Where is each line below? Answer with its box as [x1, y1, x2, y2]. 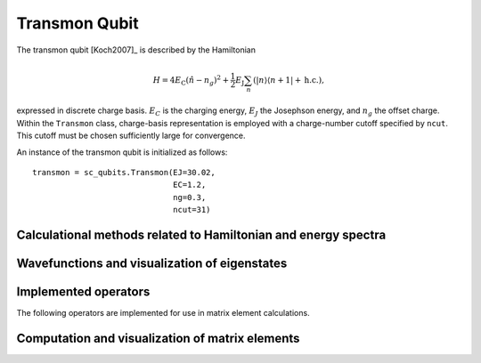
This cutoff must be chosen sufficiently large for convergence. [16, 130, 246, 141]
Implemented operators [16, 285, 151, 300]
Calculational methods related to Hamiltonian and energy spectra [16, 228, 387, 242]
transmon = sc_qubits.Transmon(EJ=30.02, [32, 167, 216, 178]
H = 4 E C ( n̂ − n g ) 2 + [152, 74, 230, 87]
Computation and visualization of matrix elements [16, 330, 300, 346]
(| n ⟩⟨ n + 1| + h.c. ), [252, 75, 325, 85]
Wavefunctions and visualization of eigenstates [16, 256, 288, 271]
